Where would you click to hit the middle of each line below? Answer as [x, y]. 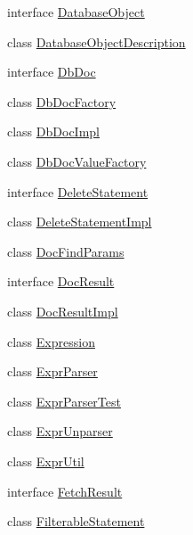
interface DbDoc [52, 72]
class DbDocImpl [53, 132]
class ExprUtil [46, 461]
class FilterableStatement [76, 521]
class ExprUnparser [60, 431]
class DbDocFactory [62, 101]
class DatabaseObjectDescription [96, 41]
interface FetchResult [65, 491]
